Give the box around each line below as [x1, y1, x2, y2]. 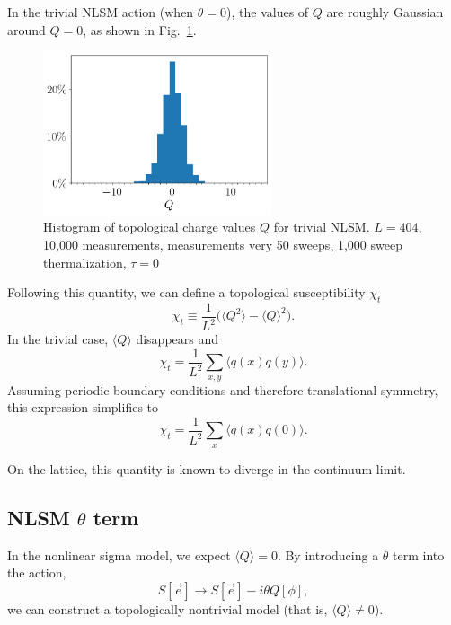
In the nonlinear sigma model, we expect [7, 545, 231, 564]
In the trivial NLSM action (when [7, 3, 194, 21]
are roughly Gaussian [326, 3, 444, 21]
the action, [7, 563, 66, 582]
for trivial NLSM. [273, 217, 370, 236]
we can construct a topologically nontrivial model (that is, [7, 599, 328, 618]
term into [393, 545, 445, 564]
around [7, 20, 46, 39]
